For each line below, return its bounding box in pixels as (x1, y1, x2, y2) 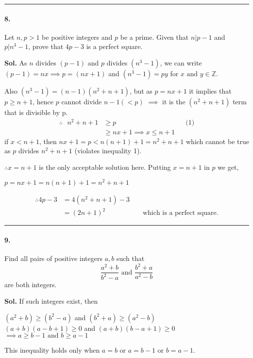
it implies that (189, 85, 232, 96)
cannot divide (61, 96, 102, 106)
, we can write (160, 57, 202, 67)
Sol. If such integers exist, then (4, 296, 98, 306)
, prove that (28, 41, 64, 51)
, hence (33, 96, 54, 106)
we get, (218, 162, 239, 172)
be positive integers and (42, 32, 113, 42)
